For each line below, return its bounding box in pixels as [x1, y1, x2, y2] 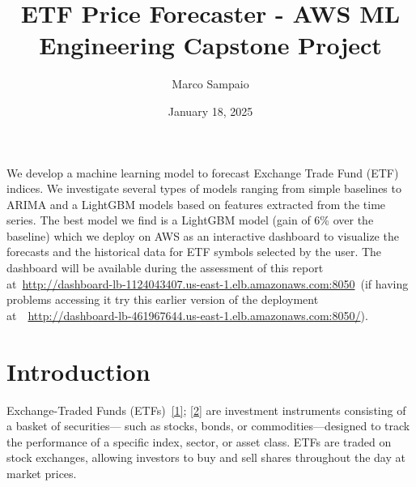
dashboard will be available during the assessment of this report [6, 259, 324, 276]
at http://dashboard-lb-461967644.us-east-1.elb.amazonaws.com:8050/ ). [6, 306, 368, 323]
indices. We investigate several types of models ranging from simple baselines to [6, 180, 401, 197]
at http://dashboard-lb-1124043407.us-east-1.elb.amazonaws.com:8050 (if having [6, 275, 409, 292]
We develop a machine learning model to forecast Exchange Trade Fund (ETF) [6, 164, 399, 181]
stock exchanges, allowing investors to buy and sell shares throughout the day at [6, 449, 405, 466]
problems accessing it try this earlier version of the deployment [6, 291, 319, 308]
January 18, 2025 [168, 102, 253, 119]
